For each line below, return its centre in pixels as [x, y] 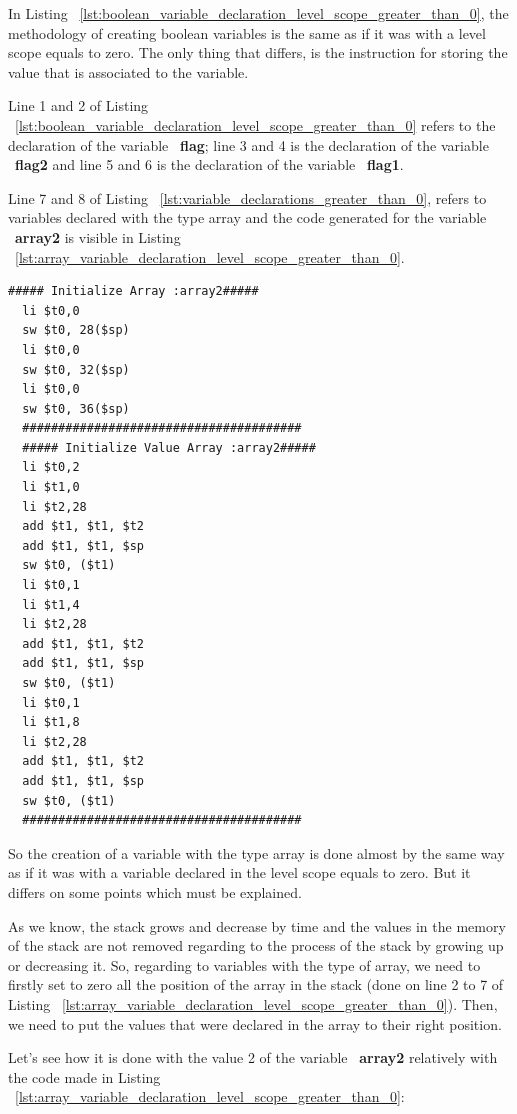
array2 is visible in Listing [98, 236]
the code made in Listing [84, 1076]
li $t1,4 [51, 604]
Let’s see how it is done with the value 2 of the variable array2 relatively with [253, 1057]
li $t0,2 [51, 467]
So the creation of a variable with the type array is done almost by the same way [256, 852]
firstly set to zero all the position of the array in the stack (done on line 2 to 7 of [256, 984]
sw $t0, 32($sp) [76, 369]
